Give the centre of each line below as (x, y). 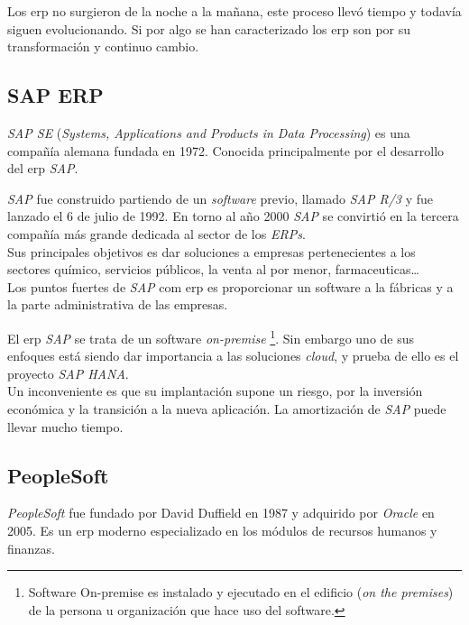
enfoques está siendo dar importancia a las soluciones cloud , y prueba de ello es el (233, 356)
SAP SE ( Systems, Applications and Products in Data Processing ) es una (209, 132)
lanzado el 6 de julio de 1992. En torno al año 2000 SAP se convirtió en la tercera (233, 216)
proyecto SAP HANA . (68, 373)
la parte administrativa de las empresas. (118, 304)
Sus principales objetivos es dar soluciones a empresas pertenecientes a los (212, 251)
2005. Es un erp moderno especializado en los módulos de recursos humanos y (222, 530)
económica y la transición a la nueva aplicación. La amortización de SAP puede (227, 408)
